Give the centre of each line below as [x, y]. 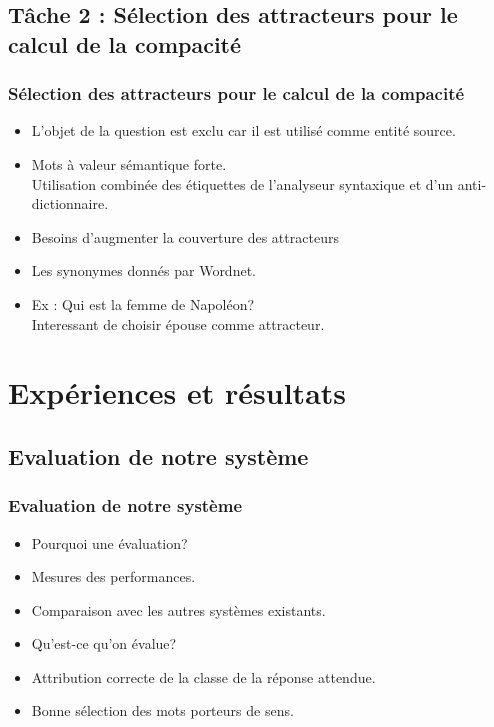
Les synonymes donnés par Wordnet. [143, 270]
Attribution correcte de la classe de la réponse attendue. [203, 676]
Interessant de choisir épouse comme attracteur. [178, 323]
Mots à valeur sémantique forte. [129, 163]
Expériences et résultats [177, 392]
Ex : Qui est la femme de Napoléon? [143, 303]
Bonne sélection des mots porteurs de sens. [162, 710]
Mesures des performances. [113, 576]
